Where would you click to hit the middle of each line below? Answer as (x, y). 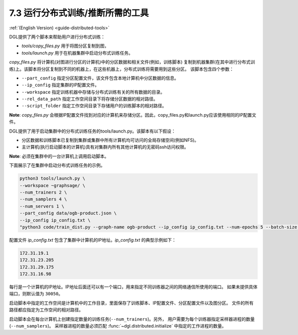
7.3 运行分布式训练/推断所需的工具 (79, 13)
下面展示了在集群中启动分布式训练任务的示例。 (57, 165)
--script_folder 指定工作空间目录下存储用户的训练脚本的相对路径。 (94, 106)
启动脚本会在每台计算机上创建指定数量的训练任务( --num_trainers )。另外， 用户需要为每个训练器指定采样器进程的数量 (132, 319)
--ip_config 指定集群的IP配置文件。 (60, 85)
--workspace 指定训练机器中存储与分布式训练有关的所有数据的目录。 (93, 92)
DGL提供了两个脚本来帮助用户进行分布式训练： (57, 37)
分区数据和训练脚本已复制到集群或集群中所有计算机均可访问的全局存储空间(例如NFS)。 (110, 140)
